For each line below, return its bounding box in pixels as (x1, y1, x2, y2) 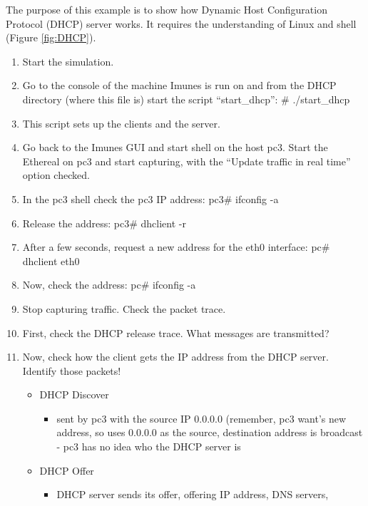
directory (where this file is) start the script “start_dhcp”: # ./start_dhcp (22, 91, 350, 106)
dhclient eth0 (22, 253, 80, 268)
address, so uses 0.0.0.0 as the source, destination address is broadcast (56, 425, 363, 440)
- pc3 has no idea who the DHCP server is (56, 439, 241, 454)
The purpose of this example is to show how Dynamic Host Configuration (6, 2, 327, 16)
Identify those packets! (22, 363, 121, 378)
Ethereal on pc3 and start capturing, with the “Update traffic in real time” (22, 153, 351, 168)
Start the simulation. (22, 53, 114, 68)
